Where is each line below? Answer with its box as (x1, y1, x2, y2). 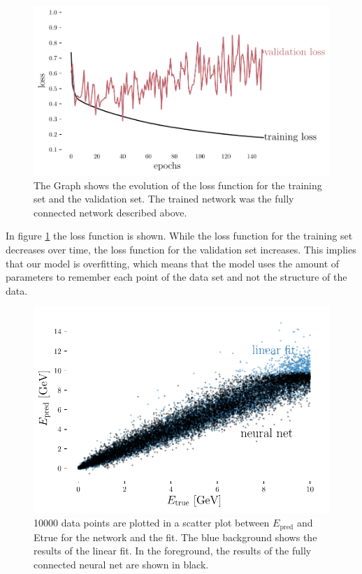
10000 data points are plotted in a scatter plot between (34, 515, 270, 530)
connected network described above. (34, 205, 187, 219)
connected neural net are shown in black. (34, 557, 209, 571)
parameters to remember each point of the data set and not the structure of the (6, 270, 347, 284)
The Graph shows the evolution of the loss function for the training (34, 177, 322, 192)
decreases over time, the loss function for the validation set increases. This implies (6, 242, 356, 256)
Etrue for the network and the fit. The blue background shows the (34, 529, 317, 544)
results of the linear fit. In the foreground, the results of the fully (34, 543, 312, 558)
